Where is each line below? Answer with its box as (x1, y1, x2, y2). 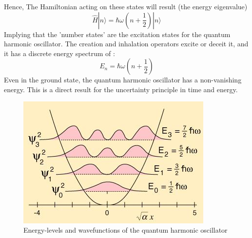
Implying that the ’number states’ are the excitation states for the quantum (4, 29, 231, 39)
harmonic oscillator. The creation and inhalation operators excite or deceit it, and (4, 39, 249, 49)
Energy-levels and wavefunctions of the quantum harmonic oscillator (23, 225, 228, 235)
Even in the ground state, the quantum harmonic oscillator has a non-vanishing (4, 75, 242, 85)
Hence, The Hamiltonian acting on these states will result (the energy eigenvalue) (4, 1, 248, 11)
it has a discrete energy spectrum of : (4, 48, 115, 58)
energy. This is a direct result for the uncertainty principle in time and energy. (4, 84, 238, 94)
